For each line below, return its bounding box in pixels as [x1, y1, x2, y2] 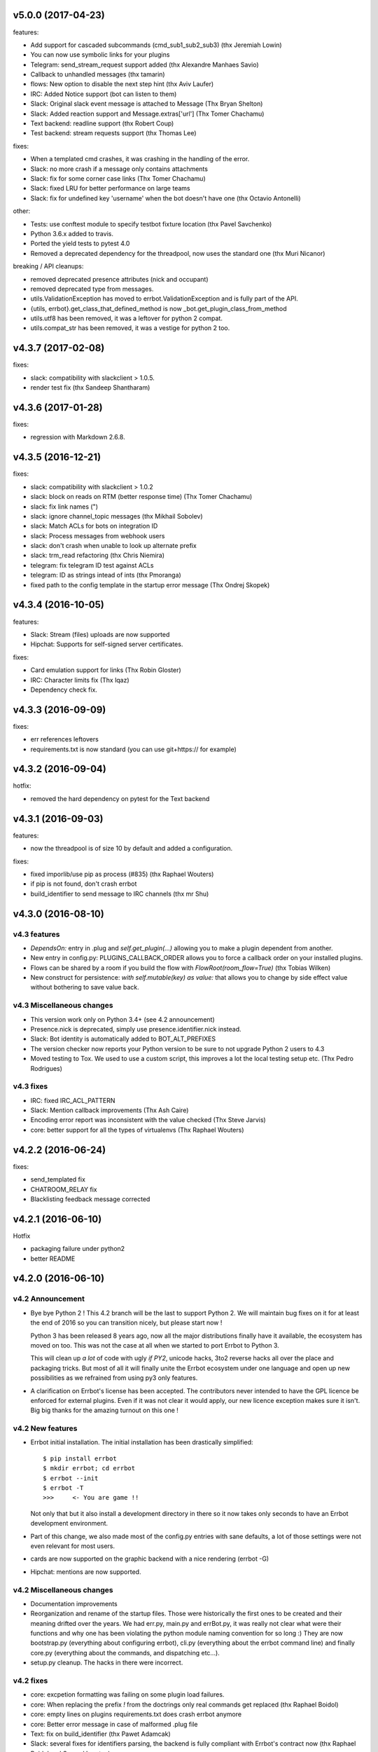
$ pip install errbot [43, 1454, 117, 1463]
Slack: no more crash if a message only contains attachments [30, 165, 208, 173]
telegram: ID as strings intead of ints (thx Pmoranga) [30, 571, 181, 580]
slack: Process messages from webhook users [30, 531, 165, 540]
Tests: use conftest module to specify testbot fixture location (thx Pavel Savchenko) [30, 219, 272, 228]
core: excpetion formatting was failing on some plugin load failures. [30, 1690, 225, 1699]
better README [30, 1254, 76, 1263]
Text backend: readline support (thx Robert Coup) [30, 119, 174, 128]
